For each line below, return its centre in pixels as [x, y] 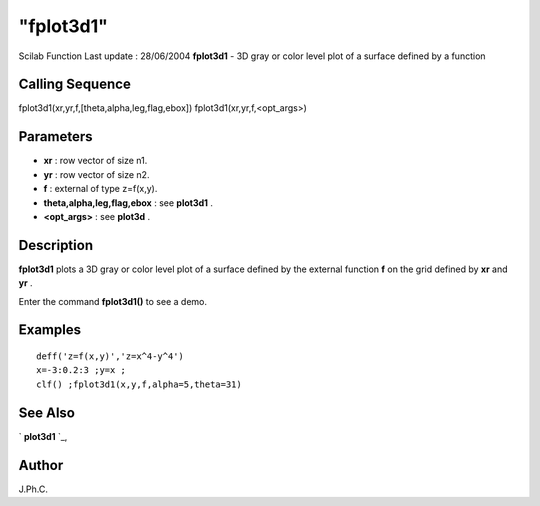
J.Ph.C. [33, 489]
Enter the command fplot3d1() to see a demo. [112, 301]
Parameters [55, 136]
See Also [46, 412]
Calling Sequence [75, 84]
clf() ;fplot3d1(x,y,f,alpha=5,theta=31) [139, 384]
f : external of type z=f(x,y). [100, 189]
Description [56, 245]
